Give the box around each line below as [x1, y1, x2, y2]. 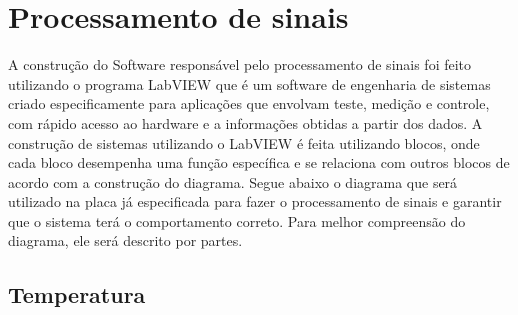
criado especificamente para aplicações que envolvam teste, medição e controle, [8, 93, 490, 114]
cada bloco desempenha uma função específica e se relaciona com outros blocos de [8, 152, 510, 173]
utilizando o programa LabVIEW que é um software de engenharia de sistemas [8, 73, 491, 94]
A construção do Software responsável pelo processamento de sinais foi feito [8, 54, 472, 75]
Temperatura [8, 279, 146, 310]
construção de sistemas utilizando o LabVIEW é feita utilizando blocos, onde [8, 132, 480, 153]
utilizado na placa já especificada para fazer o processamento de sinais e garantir [8, 191, 502, 212]
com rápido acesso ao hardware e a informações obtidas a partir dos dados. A [8, 112, 483, 133]
